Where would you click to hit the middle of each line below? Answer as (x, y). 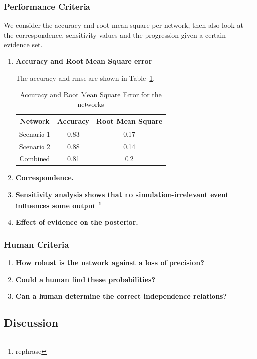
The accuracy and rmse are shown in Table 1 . (85, 77)
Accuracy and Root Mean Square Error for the (91, 94)
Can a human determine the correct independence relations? (121, 296)
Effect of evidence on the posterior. (77, 222)
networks (91, 104)
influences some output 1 (59, 205)
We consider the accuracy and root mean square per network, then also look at (124, 25)
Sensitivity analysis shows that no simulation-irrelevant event (122, 194)
